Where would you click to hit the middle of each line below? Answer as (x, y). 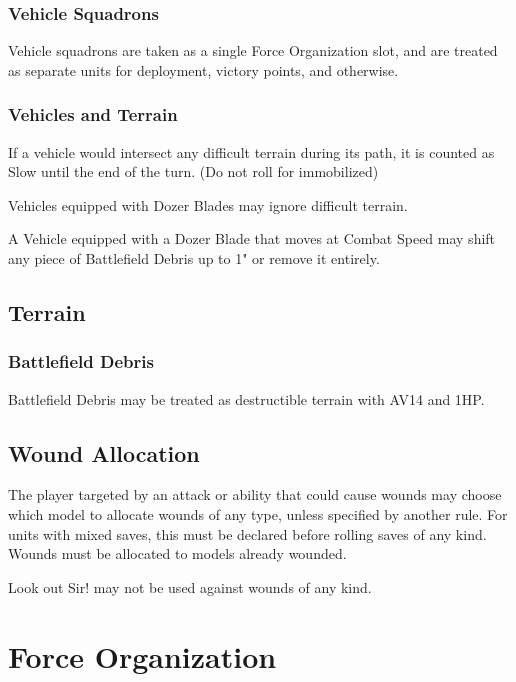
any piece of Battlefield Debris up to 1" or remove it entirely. (194, 258)
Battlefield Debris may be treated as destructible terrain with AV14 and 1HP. (246, 398)
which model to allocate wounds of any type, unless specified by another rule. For (258, 513)
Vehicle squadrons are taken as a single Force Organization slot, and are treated (253, 50)
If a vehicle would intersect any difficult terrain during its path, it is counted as (251, 151)
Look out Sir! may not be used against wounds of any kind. (190, 586)
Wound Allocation (104, 452)
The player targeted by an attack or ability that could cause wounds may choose (255, 494)
